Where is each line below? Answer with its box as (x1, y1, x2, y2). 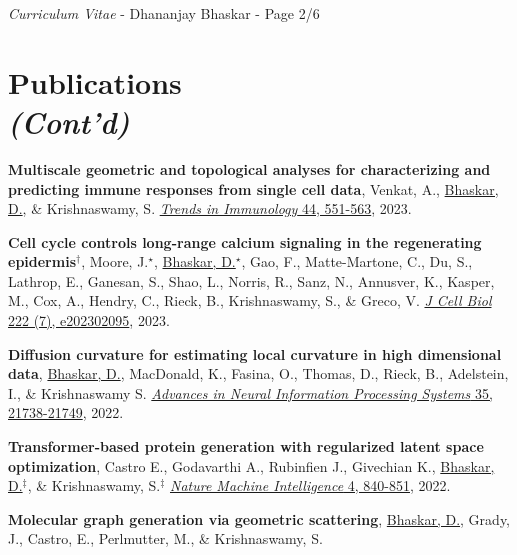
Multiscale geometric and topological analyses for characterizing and (8, 158, 491, 179)
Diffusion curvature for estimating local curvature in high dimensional (8, 343, 502, 364)
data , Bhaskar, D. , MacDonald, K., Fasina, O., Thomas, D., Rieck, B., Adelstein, (8, 363, 509, 384)
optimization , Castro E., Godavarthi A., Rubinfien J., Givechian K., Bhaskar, (8, 455, 495, 476)
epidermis (8, 251, 76, 272)
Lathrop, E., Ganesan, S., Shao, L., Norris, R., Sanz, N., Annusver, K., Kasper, (8, 270, 495, 291)
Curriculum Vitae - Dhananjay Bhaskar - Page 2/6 (8, 3, 320, 23)
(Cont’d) (8, 100, 130, 142)
